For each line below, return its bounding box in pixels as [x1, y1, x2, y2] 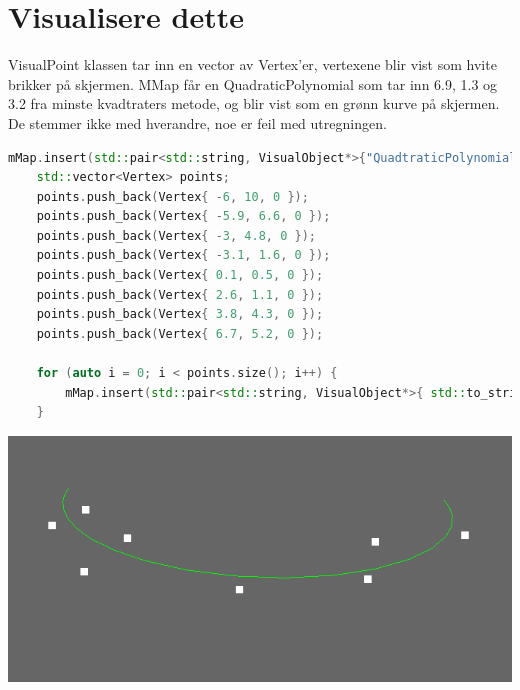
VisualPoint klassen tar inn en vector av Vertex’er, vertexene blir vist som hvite [8, 54, 497, 75]
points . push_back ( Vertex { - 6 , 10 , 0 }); [36, 189, 309, 204]
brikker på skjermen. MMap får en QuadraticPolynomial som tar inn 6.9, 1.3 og [8, 73, 498, 94]
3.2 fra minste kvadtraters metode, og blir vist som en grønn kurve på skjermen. [8, 93, 500, 114]
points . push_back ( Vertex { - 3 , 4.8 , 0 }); [36, 228, 317, 243]
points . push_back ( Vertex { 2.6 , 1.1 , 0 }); [36, 287, 324, 302]
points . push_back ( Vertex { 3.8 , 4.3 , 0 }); [36, 307, 324, 322]
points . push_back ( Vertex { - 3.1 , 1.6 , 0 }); [36, 248, 331, 263]
